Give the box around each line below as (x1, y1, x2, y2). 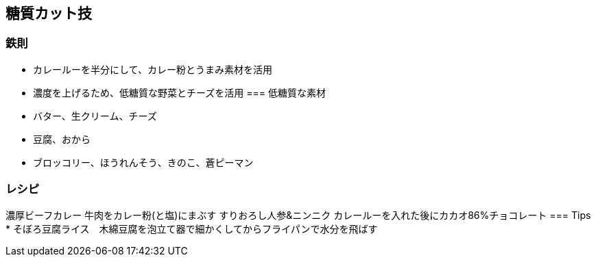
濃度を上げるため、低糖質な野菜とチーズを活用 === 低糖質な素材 (33, 86, 326, 99)
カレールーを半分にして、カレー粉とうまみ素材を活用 (33, 63, 272, 75)
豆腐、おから (33, 133, 91, 145)
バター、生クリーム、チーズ (33, 109, 157, 122)
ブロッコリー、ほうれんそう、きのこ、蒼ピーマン (33, 156, 254, 168)
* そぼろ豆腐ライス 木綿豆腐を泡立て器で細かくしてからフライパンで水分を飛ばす (5, 222, 378, 235)
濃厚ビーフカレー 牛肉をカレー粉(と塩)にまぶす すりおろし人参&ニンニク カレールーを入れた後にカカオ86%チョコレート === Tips (5, 209, 591, 221)
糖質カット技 (5, 5, 92, 22)
